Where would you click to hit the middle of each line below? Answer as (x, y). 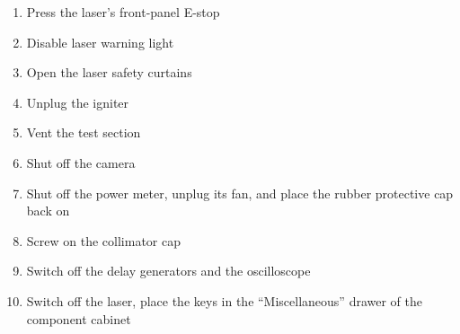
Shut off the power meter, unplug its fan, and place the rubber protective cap (240, 193)
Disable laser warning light (100, 42)
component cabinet (79, 318)
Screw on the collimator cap (103, 240)
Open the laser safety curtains (109, 72)
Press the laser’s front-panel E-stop (123, 12)
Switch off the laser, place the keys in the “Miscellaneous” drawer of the (224, 300)
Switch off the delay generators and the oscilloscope (168, 271)
